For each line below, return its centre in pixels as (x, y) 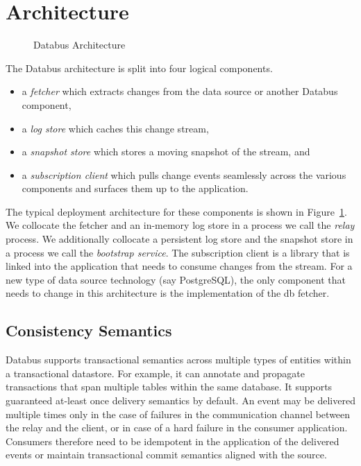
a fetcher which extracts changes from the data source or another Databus (180, 91)
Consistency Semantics (89, 330)
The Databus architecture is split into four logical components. (139, 68)
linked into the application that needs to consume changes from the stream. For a (179, 266)
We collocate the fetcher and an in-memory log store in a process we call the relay (180, 225)
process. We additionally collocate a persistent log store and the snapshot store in (179, 239)
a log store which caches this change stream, (115, 128)
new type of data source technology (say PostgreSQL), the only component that (176, 279)
